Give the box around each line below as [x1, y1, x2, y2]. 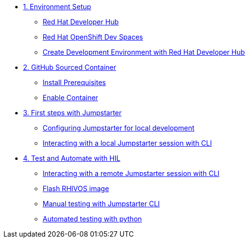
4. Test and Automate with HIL [23, 154, 121, 162]
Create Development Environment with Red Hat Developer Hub [43, 48, 245, 56]
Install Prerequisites [43, 78, 106, 87]
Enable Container [43, 93, 99, 102]
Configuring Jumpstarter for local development [43, 124, 195, 132]
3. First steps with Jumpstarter [23, 109, 122, 117]
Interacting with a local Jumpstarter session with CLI [43, 139, 212, 147]
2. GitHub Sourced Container [23, 63, 116, 71]
